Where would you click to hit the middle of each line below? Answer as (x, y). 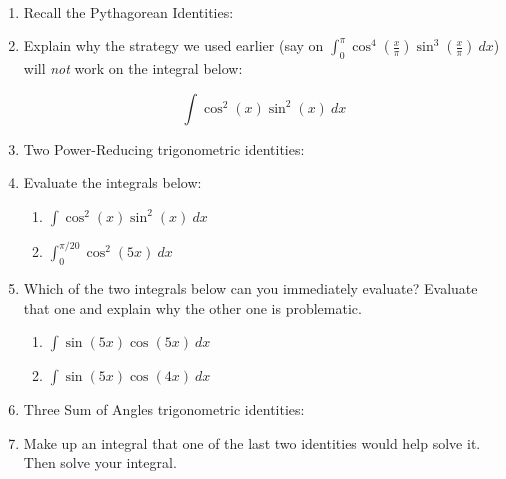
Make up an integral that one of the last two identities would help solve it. (252, 442)
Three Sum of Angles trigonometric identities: (164, 409)
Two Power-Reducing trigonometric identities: (164, 148)
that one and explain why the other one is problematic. (192, 307)
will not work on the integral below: (133, 67)
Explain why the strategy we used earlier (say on (173, 45)
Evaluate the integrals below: (112, 182)
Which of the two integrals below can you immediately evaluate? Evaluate (250, 288)
